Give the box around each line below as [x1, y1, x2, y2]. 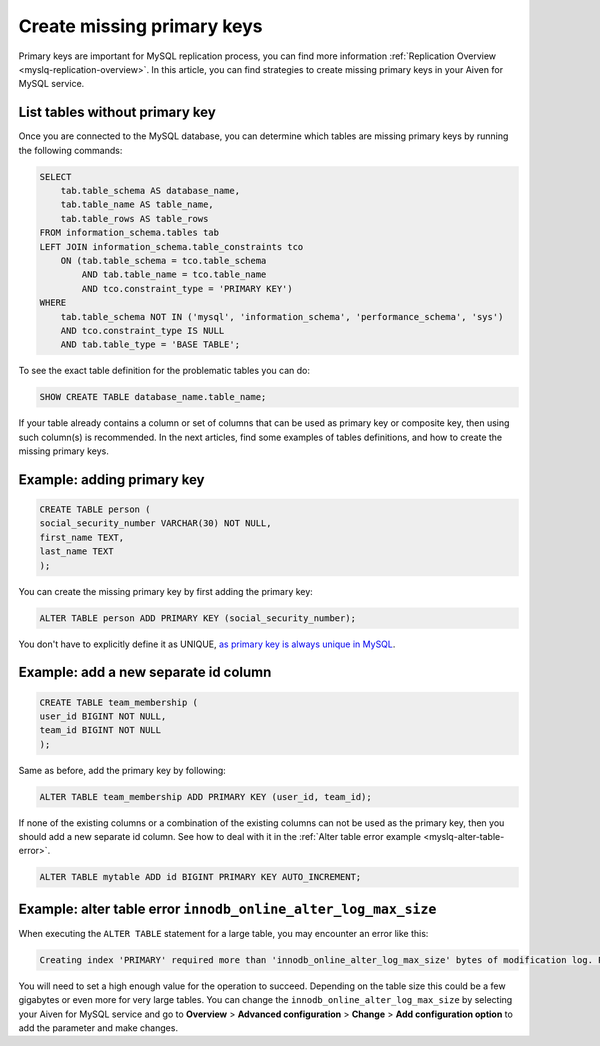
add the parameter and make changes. [18, 1022, 179, 1034]
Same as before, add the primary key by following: [18, 764, 227, 776]
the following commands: [18, 144, 123, 156]
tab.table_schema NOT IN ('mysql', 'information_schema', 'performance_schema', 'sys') [60, 311, 504, 322]
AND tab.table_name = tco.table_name [81, 269, 267, 280]
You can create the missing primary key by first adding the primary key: [18, 585, 314, 597]
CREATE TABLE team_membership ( [39, 696, 199, 708]
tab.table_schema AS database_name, [60, 185, 240, 196]
